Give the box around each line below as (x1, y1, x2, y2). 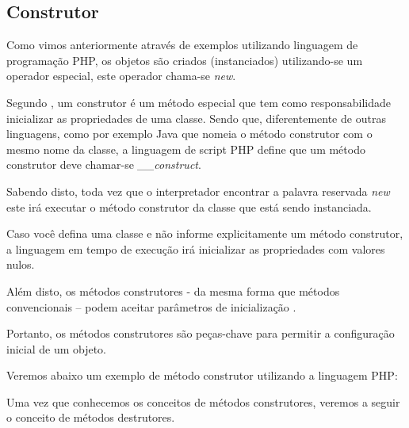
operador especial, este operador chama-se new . (6, 67, 236, 84)
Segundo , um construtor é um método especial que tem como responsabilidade (6, 94, 391, 110)
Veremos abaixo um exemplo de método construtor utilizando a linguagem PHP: (6, 367, 398, 384)
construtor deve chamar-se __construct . (6, 156, 201, 173)
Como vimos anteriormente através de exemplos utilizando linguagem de (6, 36, 358, 53)
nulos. (6, 256, 35, 273)
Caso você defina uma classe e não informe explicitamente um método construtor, (6, 225, 403, 242)
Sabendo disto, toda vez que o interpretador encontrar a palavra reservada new (6, 182, 390, 199)
